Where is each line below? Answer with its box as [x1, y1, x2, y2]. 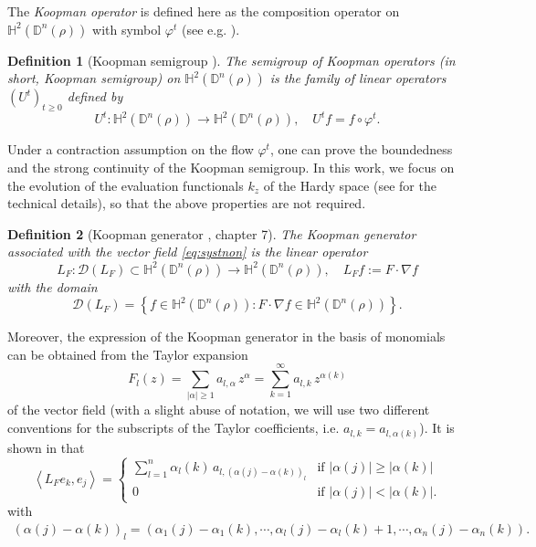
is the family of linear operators [269, 68, 447, 88]
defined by [67, 87, 123, 106]
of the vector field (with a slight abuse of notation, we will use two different [7, 400, 430, 419]
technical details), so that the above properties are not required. [7, 194, 366, 213]
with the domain [7, 277, 98, 296]
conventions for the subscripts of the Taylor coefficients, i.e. [7, 418, 340, 437]
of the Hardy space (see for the [263, 175, 436, 195]
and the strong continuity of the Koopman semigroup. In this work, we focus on [7, 158, 455, 177]
